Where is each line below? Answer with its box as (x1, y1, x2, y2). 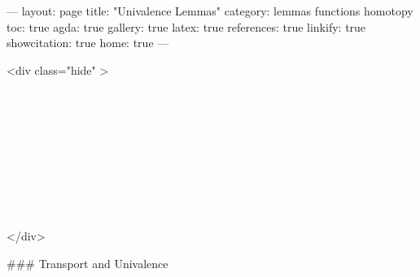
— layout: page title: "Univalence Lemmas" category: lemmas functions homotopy (7, 2, 413, 19)
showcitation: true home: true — (7, 34, 169, 51)
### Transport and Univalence (7, 254, 168, 271)
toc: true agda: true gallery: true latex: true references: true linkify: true (7, 18, 366, 35)
